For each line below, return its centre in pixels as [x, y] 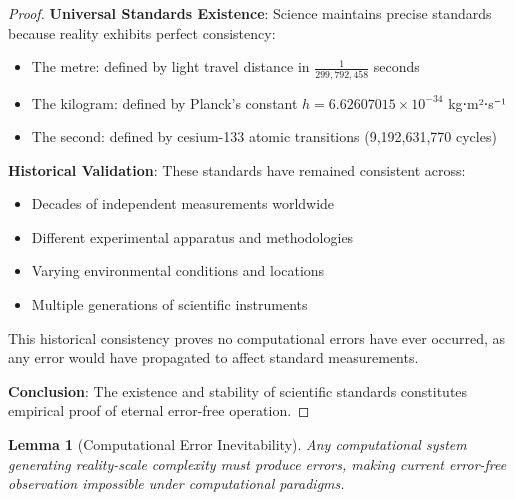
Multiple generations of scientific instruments [169, 304]
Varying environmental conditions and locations [178, 270]
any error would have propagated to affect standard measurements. [213, 357]
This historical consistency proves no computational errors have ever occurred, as [257, 337]
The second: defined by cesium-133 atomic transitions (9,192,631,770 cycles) [264, 136]
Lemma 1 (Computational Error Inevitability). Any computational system [237, 444]
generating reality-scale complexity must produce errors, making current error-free [257, 463]
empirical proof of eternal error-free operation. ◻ [159, 410]
